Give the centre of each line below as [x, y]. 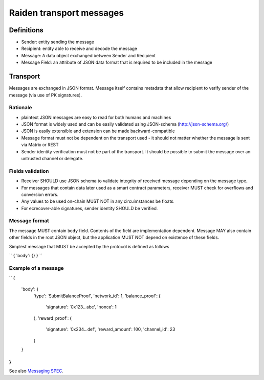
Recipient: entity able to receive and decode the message [79, 48]
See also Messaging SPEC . [36, 371]
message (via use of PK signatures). [45, 95]
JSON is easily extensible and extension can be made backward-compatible [98, 131]
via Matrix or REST [40, 145]
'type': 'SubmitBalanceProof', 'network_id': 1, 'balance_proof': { [97, 296]
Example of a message [36, 268]
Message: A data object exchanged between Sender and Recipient [88, 55]
